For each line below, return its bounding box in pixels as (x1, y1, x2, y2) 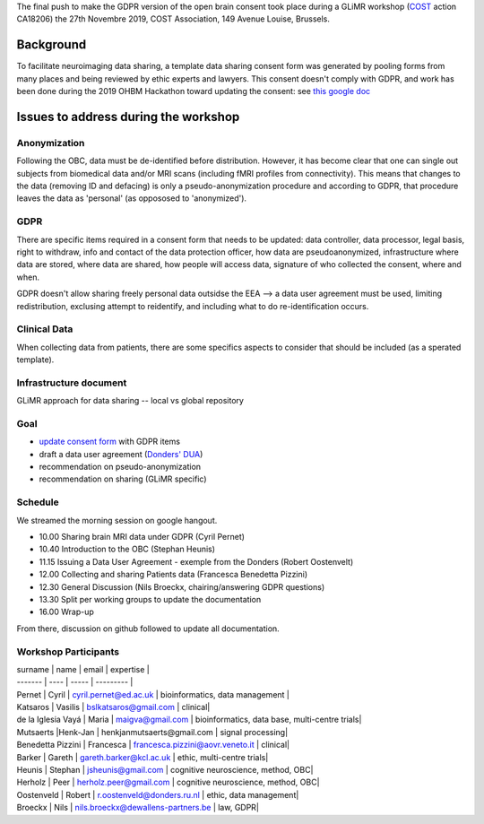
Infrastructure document (16, 377, 127, 389)
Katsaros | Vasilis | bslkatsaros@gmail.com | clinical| (16, 702, 211, 713)
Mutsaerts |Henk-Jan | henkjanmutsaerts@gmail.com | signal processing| (16, 726, 289, 737)
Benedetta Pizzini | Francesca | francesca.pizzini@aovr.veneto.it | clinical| (16, 740, 290, 750)
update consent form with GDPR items (39, 436, 181, 447)
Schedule (16, 496, 59, 508)
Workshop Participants (16, 646, 120, 658)
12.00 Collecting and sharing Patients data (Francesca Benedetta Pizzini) (39, 569, 308, 580)
